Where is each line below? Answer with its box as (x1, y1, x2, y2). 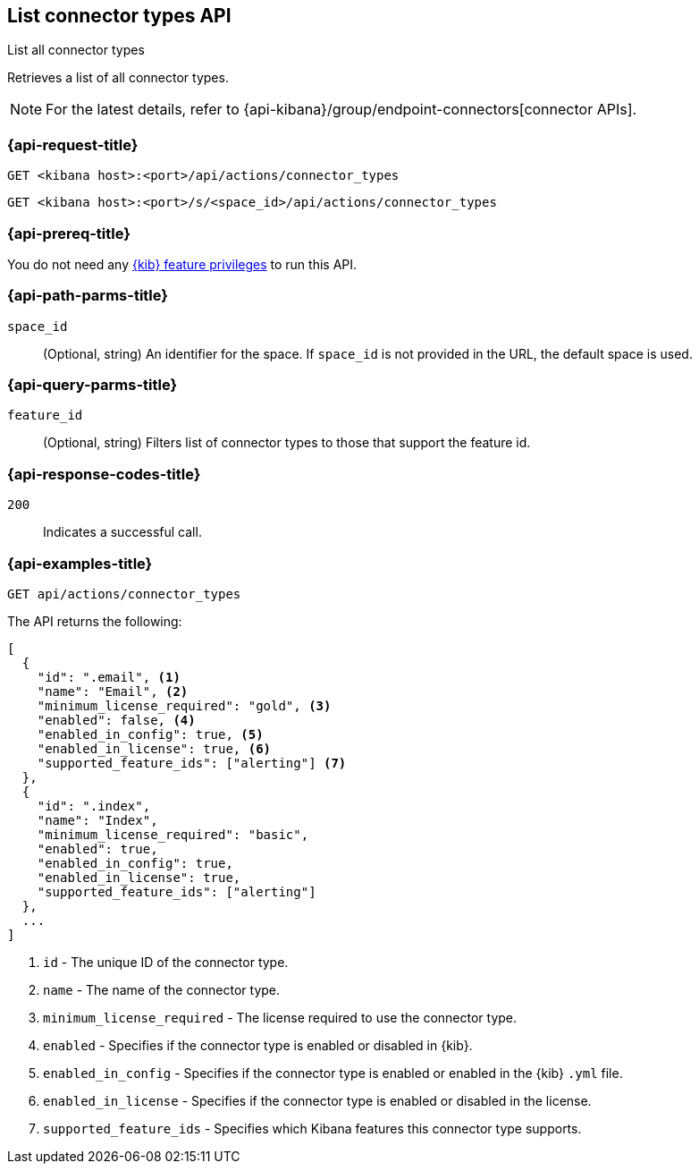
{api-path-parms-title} (7, 286, 168, 305)
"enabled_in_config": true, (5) (37, 726, 264, 742)
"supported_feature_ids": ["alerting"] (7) (37, 755, 347, 770)
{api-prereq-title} (7, 224, 131, 242)
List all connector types (7, 42, 145, 58)
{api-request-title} (7, 135, 139, 154)
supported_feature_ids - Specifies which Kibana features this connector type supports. (43, 1120, 582, 1136)
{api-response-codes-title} (7, 464, 201, 483)
